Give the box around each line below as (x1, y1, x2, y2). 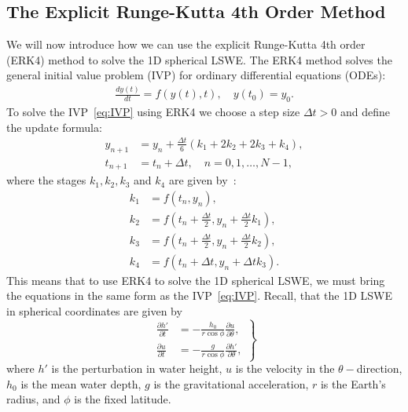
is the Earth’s (320, 375, 386, 392)
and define (340, 104, 391, 120)
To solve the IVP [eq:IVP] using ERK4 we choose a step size (6, 104, 300, 120)
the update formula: (6, 118, 102, 135)
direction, (356, 360, 402, 377)
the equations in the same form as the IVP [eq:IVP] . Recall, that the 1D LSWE (6, 287, 393, 304)
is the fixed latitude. (74, 391, 171, 407)
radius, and (6, 391, 61, 407)
